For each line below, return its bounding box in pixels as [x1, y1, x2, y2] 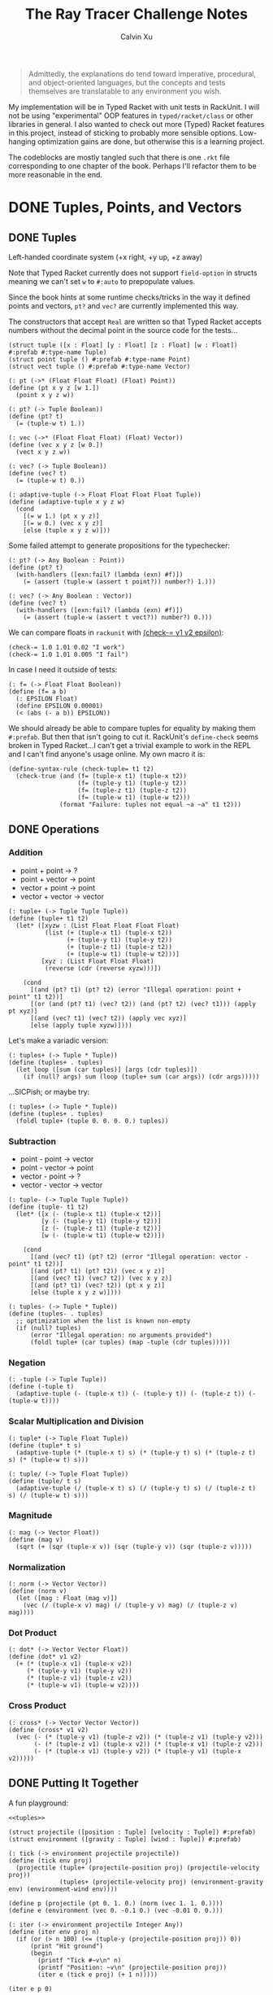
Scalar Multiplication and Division [8, 1415, 145, 1427]
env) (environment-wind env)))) [8, 1885, 118, 1893]
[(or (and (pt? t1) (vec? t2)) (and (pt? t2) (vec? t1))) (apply [29, 1000, 256, 1008]
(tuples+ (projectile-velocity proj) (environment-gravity [59, 1878, 264, 1886]
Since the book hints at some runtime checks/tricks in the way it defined [8, 292, 250, 302]
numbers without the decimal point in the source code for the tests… [8, 325, 238, 335]
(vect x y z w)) [15, 448, 71, 456]
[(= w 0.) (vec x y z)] [23, 518, 104, 527]
